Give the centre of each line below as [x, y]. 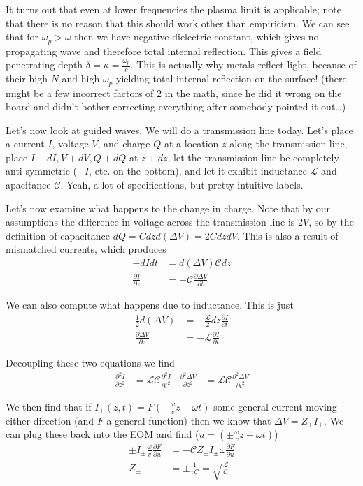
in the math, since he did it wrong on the [253, 93]
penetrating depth [44, 65]
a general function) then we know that [189, 420]
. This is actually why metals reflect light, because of [243, 65]
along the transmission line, [289, 143]
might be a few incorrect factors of [80, 93]
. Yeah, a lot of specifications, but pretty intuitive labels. [182, 185]
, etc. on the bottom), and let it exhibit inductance [198, 171]
